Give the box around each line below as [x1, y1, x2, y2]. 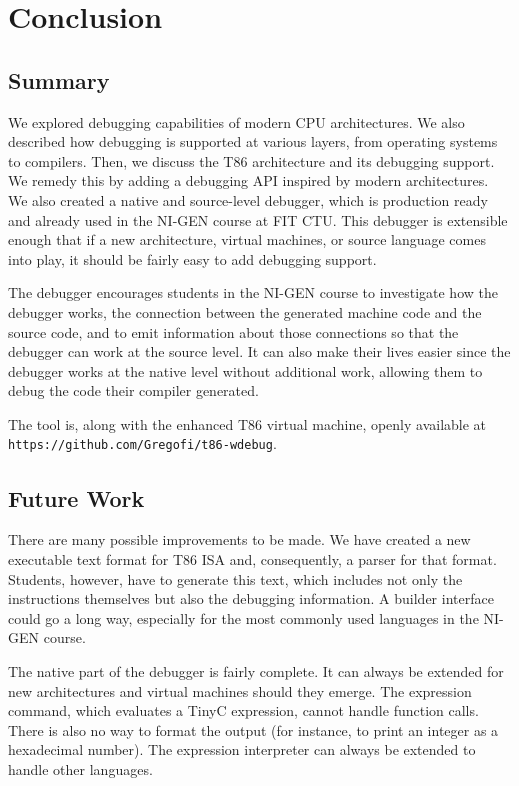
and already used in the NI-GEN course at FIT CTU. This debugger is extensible [8, 209, 508, 230]
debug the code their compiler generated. [8, 380, 259, 401]
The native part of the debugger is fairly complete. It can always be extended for [8, 660, 504, 681]
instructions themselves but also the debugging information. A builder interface [8, 588, 494, 609]
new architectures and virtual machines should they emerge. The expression [8, 680, 472, 701]
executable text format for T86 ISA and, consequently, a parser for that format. [8, 548, 497, 569]
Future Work [8, 482, 145, 513]
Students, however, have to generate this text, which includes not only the [8, 568, 463, 589]
